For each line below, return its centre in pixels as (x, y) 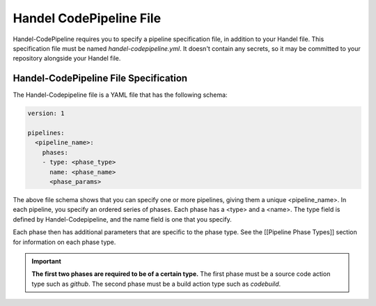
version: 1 (46, 114)
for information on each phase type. (64, 242)
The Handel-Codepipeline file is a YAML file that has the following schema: (120, 95)
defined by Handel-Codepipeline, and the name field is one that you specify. (123, 219)
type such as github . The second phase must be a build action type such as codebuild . (156, 284)
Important (47, 261)
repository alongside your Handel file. (67, 59)
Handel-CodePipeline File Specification (100, 78)
